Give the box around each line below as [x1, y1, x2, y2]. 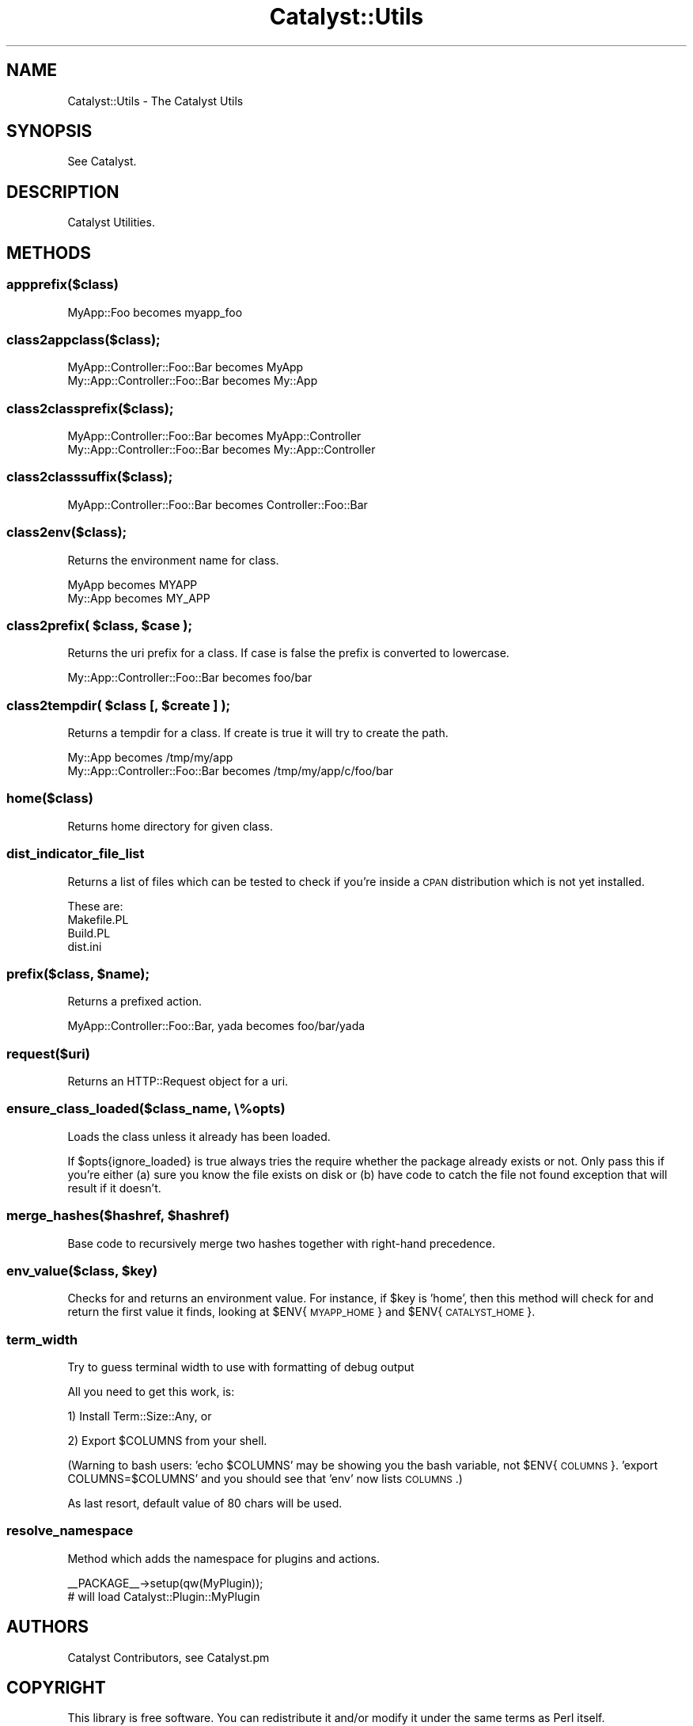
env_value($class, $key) [6, 1262, 158, 1279]
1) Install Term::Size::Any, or [67, 1409, 212, 1423]
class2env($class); [6, 524, 127, 541]
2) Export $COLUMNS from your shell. [67, 1434, 267, 1447]
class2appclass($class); [6, 331, 161, 348]
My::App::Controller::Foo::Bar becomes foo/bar [67, 671, 312, 685]
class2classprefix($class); [6, 400, 174, 416]
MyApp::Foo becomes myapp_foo [67, 305, 243, 319]
